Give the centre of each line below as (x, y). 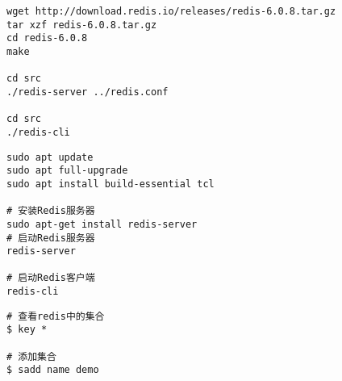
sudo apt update (50, 157)
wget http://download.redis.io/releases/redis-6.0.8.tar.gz (171, 11)
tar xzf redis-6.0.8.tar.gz (82, 25)
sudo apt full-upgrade (67, 171)
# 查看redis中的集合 (56, 316)
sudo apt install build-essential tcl (111, 184)
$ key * (27, 330)
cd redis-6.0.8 (47, 38)
